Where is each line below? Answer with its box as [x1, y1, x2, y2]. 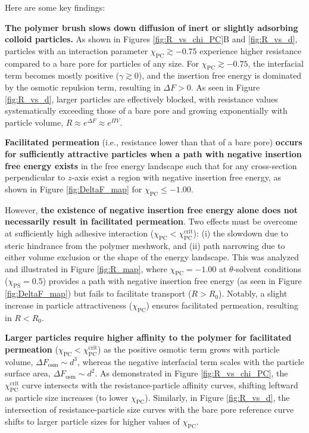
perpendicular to [5, 171, 65, 183]
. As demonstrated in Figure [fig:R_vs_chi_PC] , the [95, 367, 288, 379]
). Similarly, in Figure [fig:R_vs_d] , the [145, 391, 290, 403]
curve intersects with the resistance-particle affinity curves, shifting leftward [21, 378, 298, 391]
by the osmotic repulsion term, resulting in [5, 80, 161, 93]
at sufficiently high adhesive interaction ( [5, 226, 154, 239]
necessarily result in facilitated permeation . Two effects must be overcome [5, 215, 298, 228]
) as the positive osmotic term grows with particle [98, 342, 280, 355]
